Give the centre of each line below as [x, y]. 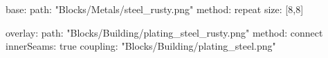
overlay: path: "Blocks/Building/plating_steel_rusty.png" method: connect [164, 32]
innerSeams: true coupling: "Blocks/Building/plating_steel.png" [141, 46]
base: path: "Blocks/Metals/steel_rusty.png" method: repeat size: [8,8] [155, 9]
